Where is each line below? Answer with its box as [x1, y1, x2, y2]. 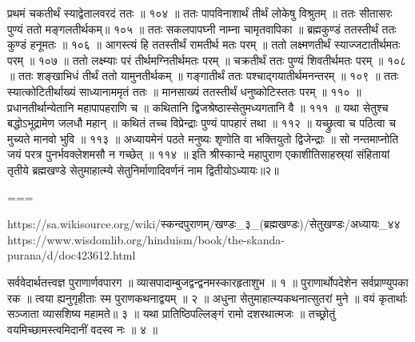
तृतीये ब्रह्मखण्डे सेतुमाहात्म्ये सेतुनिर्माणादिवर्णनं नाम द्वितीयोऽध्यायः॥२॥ [7, 161, 279, 178]
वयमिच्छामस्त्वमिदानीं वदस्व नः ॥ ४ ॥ [7, 320, 158, 337]
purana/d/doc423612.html [7, 247, 136, 264]
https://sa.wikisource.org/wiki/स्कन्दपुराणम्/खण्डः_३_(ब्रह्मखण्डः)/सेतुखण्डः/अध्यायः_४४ [7, 215, 401, 232]
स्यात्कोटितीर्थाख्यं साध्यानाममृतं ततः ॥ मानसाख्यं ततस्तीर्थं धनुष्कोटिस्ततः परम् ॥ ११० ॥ [7, 82, 361, 99]
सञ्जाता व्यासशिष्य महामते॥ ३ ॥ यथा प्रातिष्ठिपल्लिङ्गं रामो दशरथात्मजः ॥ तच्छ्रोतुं [7, 305, 336, 322]
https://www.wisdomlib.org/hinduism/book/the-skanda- [7, 231, 285, 247]
